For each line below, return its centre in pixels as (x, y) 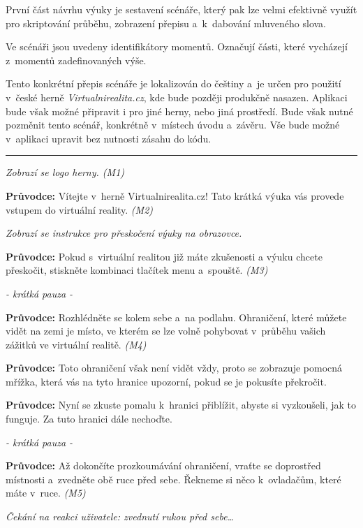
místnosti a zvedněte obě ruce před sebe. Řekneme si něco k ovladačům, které (173, 479)
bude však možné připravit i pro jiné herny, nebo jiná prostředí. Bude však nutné (179, 111)
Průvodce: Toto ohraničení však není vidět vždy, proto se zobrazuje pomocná (174, 368)
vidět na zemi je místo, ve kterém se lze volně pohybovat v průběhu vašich (166, 331)
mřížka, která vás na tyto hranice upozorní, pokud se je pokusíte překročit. (166, 381)
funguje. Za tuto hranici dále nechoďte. (89, 419)
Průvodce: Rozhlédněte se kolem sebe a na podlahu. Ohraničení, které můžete (176, 317)
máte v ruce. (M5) (46, 493)
